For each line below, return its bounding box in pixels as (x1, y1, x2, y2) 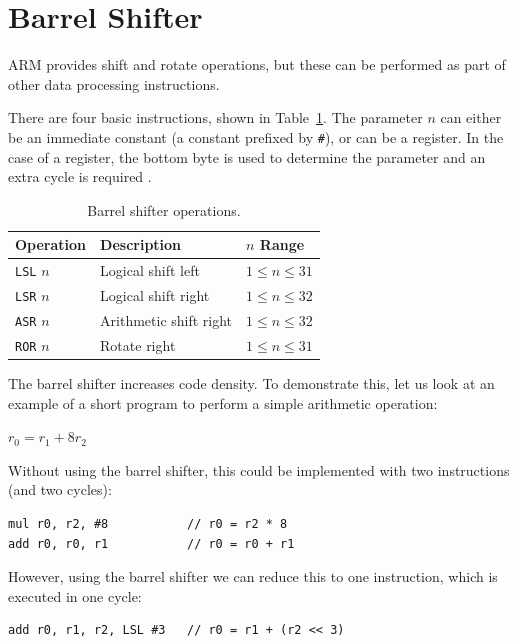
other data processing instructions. (8, 73, 220, 94)
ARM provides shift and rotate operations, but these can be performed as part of (8, 54, 506, 75)
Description (100, 234, 182, 255)
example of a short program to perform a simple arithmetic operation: (8, 392, 438, 413)
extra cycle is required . (8, 166, 152, 187)
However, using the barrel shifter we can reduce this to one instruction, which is (8, 566, 498, 587)
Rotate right (100, 334, 176, 355)
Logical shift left (100, 260, 200, 281)
